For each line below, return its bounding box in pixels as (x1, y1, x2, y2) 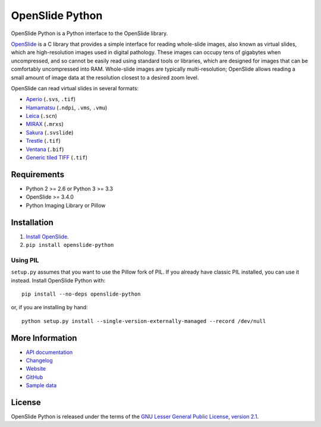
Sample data (26, 382, 57, 389)
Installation (11, 217, 53, 227)
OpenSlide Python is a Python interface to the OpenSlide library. (11, 30, 168, 37)
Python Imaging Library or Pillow (26, 202, 106, 209)
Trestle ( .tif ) (26, 137, 61, 145)
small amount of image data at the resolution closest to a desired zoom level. (11, 74, 199, 81)
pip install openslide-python (26, 241, 114, 248)
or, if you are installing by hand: (11, 304, 89, 311)
